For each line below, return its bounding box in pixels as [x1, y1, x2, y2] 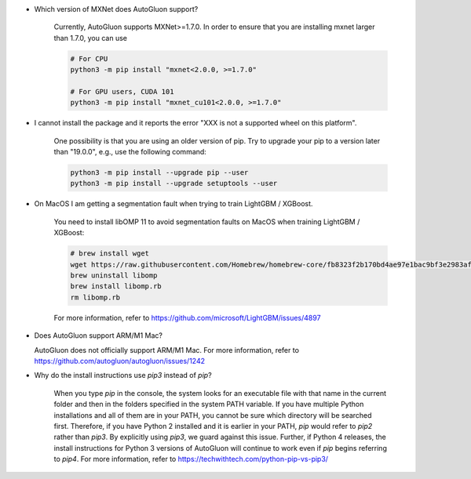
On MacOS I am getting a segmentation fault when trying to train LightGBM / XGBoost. [34, 199, 313, 209]
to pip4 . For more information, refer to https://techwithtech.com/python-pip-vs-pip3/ [53, 455, 329, 464]
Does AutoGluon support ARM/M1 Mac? [34, 331, 162, 340]
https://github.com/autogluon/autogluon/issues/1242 [34, 356, 206, 365]
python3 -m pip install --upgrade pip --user [70, 169, 249, 177]
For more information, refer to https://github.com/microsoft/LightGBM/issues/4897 [53, 313, 321, 322]
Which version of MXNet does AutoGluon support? [34, 5, 199, 13]
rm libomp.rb [70, 292, 121, 302]
